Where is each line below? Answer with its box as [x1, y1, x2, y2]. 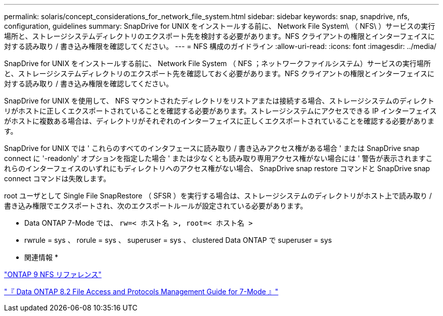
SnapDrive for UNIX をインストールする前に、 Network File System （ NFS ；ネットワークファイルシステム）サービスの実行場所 [4, 59, 431, 68]
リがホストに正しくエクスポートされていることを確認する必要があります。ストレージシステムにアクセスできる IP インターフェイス [4, 107, 437, 115]
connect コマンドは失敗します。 [4, 174, 111, 183]
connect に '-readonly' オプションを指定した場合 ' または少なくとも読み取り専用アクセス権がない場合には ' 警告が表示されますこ [4, 154, 433, 163]
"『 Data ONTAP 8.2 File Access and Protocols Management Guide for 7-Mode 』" [4, 287, 279, 296]
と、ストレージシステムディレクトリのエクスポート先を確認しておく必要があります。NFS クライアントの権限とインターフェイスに [4, 69, 435, 78]
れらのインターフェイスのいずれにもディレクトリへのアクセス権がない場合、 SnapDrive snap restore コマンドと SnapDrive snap [4, 164, 430, 173]
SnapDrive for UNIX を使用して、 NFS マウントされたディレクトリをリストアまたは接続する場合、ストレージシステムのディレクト [4, 96, 434, 105]
